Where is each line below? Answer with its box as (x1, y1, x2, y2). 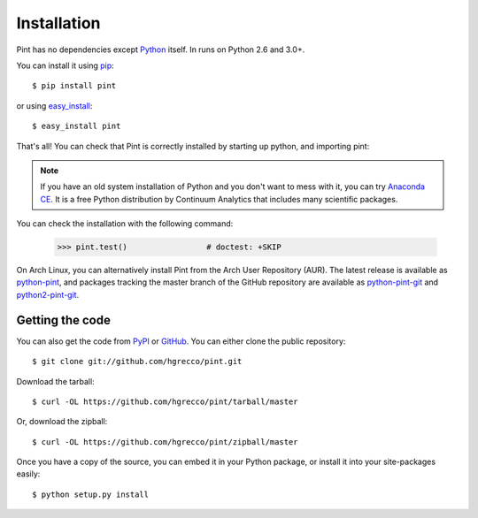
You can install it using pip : (16, 60, 114, 71)
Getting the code (16, 312, 111, 327)
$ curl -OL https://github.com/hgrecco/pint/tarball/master (32, 396, 298, 407)
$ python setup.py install (32, 489, 150, 499)
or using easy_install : (16, 100, 93, 110)
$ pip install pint (32, 80, 117, 91)
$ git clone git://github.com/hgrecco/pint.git (32, 356, 243, 367)
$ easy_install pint (32, 121, 121, 132)
